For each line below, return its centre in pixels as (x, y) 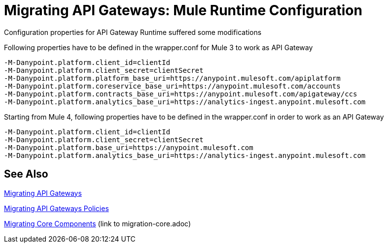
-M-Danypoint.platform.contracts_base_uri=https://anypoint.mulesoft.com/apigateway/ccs (181, 94)
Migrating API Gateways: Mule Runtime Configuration (183, 10)
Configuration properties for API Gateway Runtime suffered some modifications (133, 32)
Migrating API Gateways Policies (56, 208)
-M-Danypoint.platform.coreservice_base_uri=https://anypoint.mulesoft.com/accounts (172, 86)
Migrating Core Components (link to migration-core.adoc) (98, 223)
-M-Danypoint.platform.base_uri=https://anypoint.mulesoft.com (129, 147)
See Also (26, 174)
